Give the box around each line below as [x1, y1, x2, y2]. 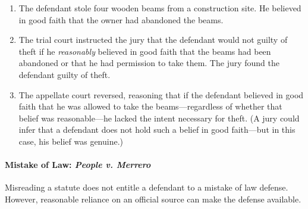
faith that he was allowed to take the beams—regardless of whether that [18, 100, 282, 113]
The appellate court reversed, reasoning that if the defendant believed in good [18, 88, 304, 101]
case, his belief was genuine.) [18, 135, 124, 147]
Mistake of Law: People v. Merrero [5, 158, 151, 171]
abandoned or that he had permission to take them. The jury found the [18, 57, 279, 69]
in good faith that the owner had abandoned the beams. [18, 13, 224, 26]
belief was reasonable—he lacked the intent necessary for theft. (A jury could [18, 111, 300, 124]
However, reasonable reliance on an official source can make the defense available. [5, 192, 301, 205]
